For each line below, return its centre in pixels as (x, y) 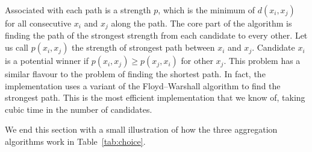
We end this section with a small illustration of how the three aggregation (141, 129)
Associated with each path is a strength (78, 10)
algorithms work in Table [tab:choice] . (75, 141)
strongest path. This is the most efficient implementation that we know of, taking (155, 97)
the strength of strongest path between (143, 47)
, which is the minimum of (207, 10)
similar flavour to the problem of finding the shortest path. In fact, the (135, 74)
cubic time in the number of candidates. (79, 109)
